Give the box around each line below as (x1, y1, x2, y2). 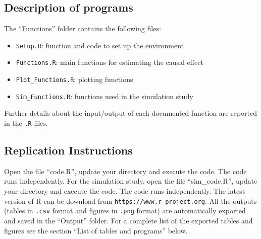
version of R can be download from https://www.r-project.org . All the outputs (4, 195, 257, 206)
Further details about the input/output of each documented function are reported (4, 108, 257, 118)
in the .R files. (4, 118, 48, 128)
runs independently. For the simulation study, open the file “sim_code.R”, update (4, 176, 257, 186)
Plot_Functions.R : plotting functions (16, 74, 133, 85)
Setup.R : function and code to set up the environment (16, 40, 184, 50)
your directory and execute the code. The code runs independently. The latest (4, 186, 245, 196)
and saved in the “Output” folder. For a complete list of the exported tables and (4, 215, 253, 225)
